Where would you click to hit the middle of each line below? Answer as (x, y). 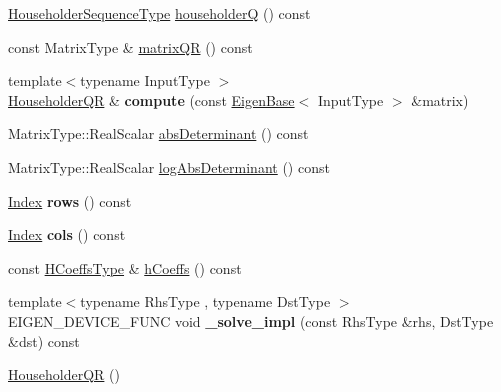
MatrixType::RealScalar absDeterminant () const (158, 133)
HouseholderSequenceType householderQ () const (159, 13)
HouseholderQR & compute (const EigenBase (151, 99)
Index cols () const (67, 234)
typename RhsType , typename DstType (205, 301)
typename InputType (145, 80)
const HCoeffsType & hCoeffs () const (125, 267)
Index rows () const (70, 200)
